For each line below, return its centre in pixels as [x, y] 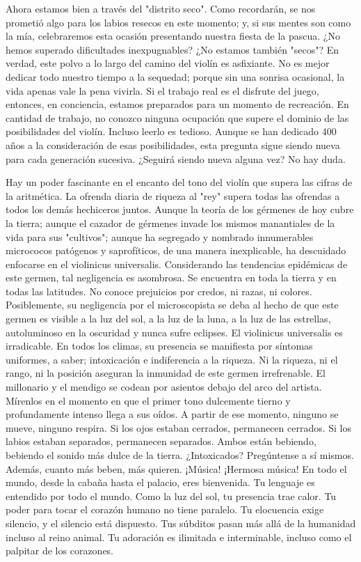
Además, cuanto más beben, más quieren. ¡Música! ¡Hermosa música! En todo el [176, 468]
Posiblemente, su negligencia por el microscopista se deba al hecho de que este [172, 305]
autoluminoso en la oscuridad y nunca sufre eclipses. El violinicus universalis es [174, 332]
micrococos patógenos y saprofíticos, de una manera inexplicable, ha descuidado [176, 250]
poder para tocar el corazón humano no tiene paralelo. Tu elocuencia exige [165, 509]
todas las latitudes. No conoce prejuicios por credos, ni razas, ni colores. [159, 291]
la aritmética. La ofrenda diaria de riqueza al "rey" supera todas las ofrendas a [173, 195]
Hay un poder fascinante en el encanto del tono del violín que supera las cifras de [179, 182]
